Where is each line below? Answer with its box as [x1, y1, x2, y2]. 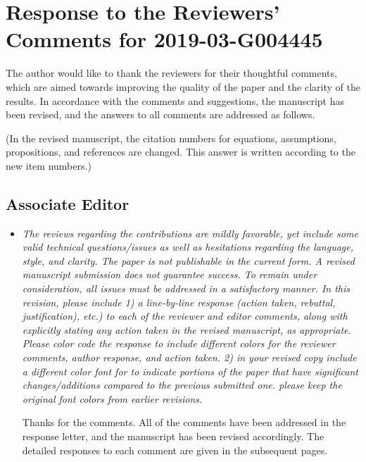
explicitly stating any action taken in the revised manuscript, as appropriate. [22, 322, 351, 337]
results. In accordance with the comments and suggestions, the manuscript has [6, 93, 344, 108]
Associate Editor [6, 192, 130, 214]
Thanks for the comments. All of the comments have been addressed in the [22, 415, 346, 430]
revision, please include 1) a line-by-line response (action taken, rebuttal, [22, 294, 336, 309]
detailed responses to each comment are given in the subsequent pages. [22, 442, 328, 457]
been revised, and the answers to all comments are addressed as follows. [6, 107, 315, 122]
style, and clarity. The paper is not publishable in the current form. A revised [22, 253, 355, 268]
